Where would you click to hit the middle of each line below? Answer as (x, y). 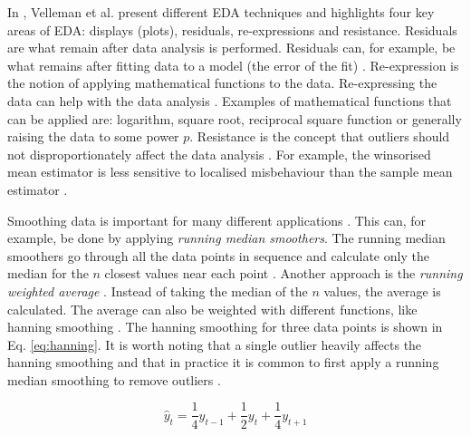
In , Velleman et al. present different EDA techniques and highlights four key (221, 12)
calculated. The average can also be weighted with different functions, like (212, 309)
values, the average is (382, 291)
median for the (48, 273)
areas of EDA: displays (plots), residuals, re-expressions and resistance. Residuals (232, 29)
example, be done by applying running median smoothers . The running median (226, 238)
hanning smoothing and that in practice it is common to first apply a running (223, 362)
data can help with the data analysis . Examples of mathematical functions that (230, 100)
